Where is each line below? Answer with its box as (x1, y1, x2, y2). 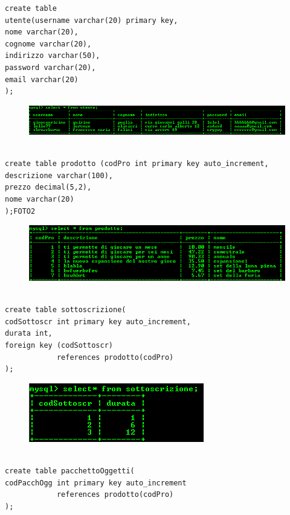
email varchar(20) (5, 75, 79, 84)
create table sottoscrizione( (5, 305, 126, 315)
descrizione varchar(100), (5, 171, 113, 180)
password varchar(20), (5, 63, 96, 72)
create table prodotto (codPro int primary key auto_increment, (5, 159, 269, 168)
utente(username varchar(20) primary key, (5, 16, 178, 25)
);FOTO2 (5, 206, 36, 216)
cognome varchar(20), (5, 39, 92, 48)
